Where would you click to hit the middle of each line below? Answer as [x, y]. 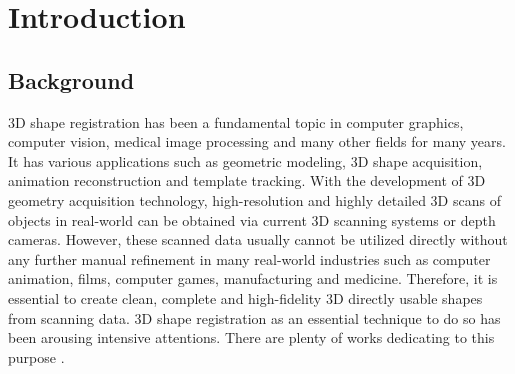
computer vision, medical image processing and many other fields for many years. [257, 141]
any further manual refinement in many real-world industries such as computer [249, 258]
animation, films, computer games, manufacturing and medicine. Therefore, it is [253, 278]
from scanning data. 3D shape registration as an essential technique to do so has [254, 317]
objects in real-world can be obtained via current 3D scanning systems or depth [252, 219]
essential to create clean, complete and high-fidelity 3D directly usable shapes [245, 297]
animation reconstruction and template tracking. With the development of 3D [247, 180]
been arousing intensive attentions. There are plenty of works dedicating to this [251, 337]
